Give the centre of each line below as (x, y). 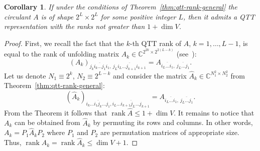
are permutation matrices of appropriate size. (170, 132)
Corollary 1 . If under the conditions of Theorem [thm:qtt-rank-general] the (121, 6)
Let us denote (25, 75)
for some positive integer (138, 16)
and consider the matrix (150, 75)
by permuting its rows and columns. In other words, (173, 122)
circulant (18, 16)
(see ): (186, 54)
